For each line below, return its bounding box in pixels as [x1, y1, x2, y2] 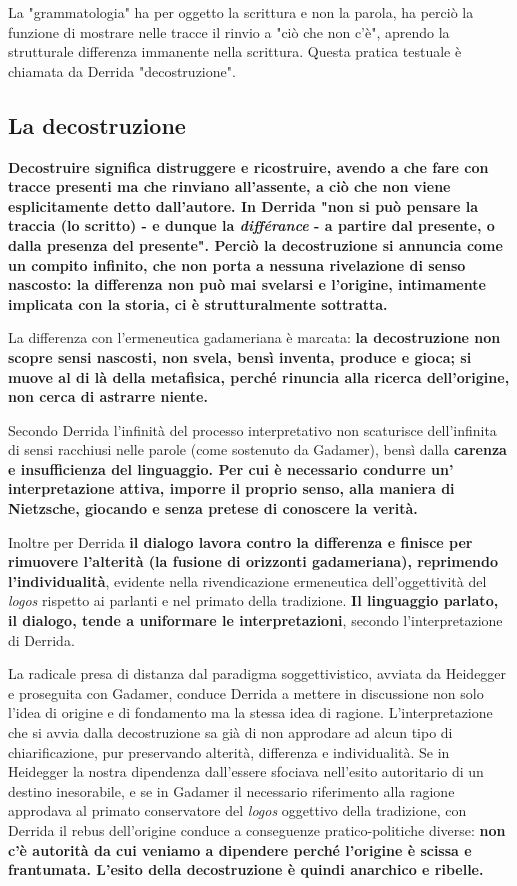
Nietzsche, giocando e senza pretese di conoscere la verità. [8, 498, 418, 519]
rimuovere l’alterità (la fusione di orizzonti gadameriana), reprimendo [8, 551, 499, 572]
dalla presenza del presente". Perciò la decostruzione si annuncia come [8, 234, 503, 255]
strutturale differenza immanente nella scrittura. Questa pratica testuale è [8, 41, 462, 62]
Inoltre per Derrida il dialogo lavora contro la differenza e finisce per [8, 531, 473, 552]
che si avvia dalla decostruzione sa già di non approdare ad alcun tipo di [8, 722, 453, 743]
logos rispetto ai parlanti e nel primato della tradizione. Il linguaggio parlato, [8, 590, 499, 611]
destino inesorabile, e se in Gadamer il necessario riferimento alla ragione [8, 780, 455, 801]
